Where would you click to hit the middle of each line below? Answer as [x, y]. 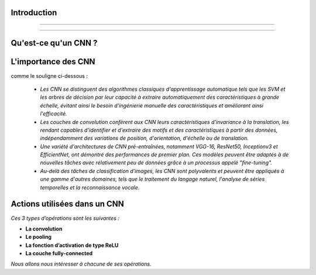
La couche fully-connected [59, 253]
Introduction [34, 13]
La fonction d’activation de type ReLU [72, 245]
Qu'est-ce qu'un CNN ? [54, 43]
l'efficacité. [54, 114]
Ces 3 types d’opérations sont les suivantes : [65, 218]
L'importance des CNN [53, 62]
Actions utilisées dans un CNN [67, 204]
